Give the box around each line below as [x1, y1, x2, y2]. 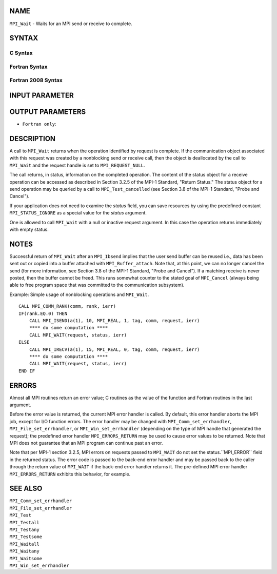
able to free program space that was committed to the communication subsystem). [9, 282, 185, 288]
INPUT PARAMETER [9, 91, 74, 100]
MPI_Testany [9, 527, 39, 532]
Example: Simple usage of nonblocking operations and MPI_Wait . [9, 291, 149, 298]
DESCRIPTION [9, 134, 56, 143]
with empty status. [9, 226, 49, 232]
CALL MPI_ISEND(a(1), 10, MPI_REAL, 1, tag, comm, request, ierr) [29, 318, 200, 323]
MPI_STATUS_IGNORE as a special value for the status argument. [9, 210, 147, 216]
